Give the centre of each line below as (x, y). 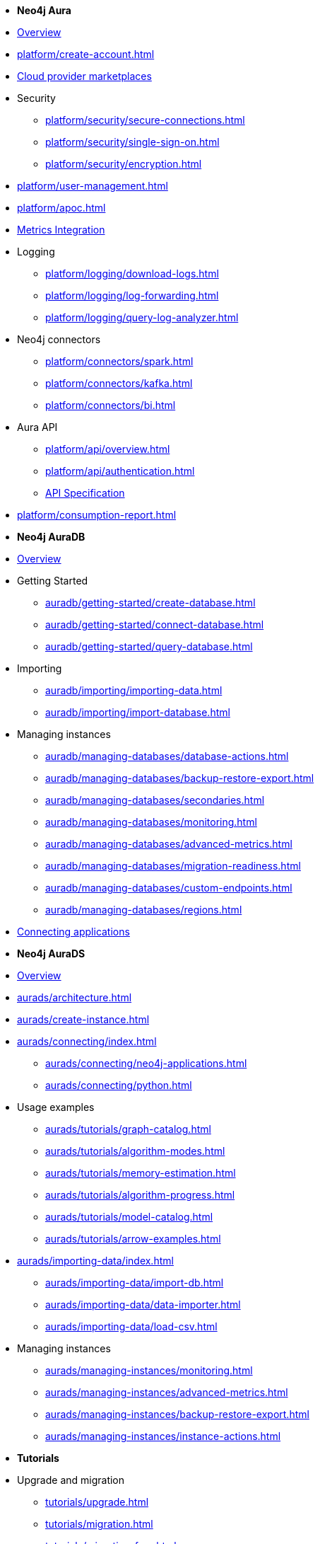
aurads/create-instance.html (83, 1019)
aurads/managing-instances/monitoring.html (149, 1370)
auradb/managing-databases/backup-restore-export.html (180, 778)
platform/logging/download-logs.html (132, 273)
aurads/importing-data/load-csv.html (131, 1326)
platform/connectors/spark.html (119, 361)
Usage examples (56, 1107)
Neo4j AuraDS (51, 954)
